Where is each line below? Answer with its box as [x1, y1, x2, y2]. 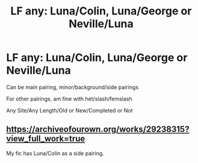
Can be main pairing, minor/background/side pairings [6, 83, 139, 91]
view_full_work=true [6, 134, 85, 144]
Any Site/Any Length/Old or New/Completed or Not [6, 106, 133, 114]
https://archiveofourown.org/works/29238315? [6, 125, 190, 135]
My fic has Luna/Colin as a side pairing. [6, 149, 104, 157]
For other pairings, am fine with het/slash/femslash [6, 95, 132, 102]
